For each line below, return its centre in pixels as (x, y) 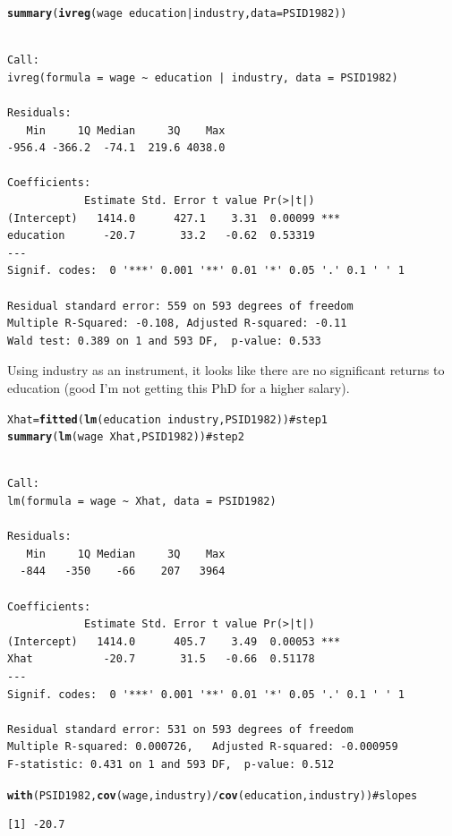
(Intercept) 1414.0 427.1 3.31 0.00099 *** (174, 218)
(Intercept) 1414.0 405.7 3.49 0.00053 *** (174, 641)
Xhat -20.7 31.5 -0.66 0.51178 (161, 659)
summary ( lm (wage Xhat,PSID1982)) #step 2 (126, 437)
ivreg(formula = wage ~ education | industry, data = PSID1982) (203, 77)
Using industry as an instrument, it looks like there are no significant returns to (226, 370)
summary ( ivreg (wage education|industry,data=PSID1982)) (177, 13)
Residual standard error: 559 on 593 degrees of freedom (180, 306)
